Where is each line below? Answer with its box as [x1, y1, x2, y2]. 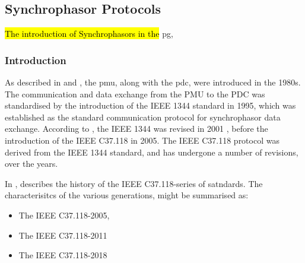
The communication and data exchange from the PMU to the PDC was [5, 87, 265, 100]
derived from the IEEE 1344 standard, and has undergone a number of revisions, [5, 145, 298, 158]
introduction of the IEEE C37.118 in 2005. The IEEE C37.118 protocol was [5, 134, 279, 146]
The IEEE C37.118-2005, [18, 208, 110, 221]
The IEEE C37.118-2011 [18, 229, 107, 241]
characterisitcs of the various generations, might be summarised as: [5, 189, 249, 201]
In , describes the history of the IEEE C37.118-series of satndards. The [5, 177, 263, 189]
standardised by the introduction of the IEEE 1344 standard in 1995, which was [5, 99, 296, 112]
